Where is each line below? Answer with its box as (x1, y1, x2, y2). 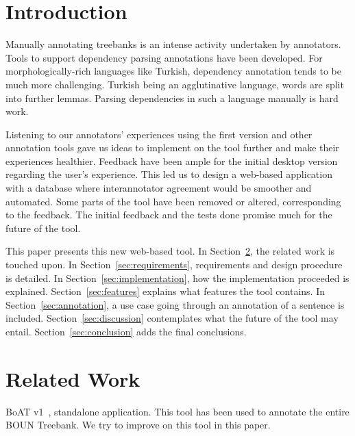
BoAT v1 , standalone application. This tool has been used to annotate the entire (5, 404, 350, 418)
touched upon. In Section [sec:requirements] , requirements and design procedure (5, 257, 343, 272)
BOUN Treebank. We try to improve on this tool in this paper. (5, 418, 271, 432)
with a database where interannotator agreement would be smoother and (5, 181, 312, 195)
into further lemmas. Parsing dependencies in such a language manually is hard (5, 90, 339, 105)
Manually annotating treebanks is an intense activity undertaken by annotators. (5, 37, 341, 51)
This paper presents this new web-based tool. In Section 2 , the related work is (5, 244, 335, 258)
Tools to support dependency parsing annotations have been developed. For (5, 50, 323, 64)
